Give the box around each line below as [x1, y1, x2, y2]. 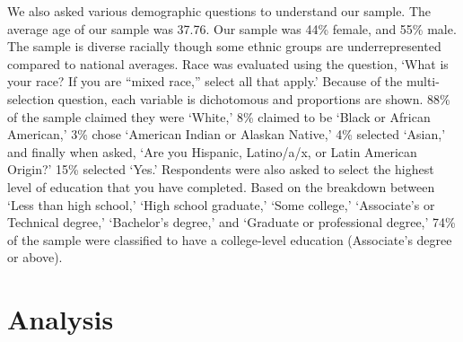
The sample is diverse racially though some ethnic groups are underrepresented [7, 37, 441, 56]
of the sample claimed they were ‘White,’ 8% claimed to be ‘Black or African [7, 107, 431, 126]
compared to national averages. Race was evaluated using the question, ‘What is [7, 54, 449, 73]
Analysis [7, 301, 114, 338]
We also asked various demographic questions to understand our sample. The [7, 2, 432, 20]
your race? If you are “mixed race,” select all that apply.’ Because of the [7, 72, 403, 91]
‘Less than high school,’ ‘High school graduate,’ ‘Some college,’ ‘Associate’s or [7, 195, 435, 214]
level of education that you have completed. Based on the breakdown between [7, 177, 435, 196]
